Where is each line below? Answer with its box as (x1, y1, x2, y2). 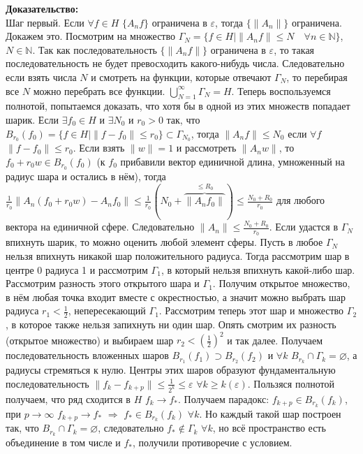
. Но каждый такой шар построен (199, 406, 341, 420)
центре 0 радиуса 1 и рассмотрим (6, 262, 148, 277)
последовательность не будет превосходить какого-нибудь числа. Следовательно (6, 56, 345, 71)
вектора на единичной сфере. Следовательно (6, 219, 195, 234)
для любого (276, 193, 325, 207)
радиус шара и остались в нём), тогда (6, 168, 166, 183)
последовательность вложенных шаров (6, 348, 169, 363)
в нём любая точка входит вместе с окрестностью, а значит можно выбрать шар (6, 289, 346, 304)
